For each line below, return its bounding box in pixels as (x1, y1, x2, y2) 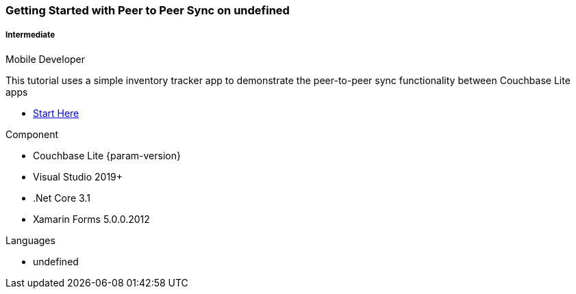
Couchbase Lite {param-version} (33, 149, 181, 161)
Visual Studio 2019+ (33, 170, 123, 183)
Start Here (33, 107, 79, 119)
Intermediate (5, 30, 55, 40)
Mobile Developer (5, 53, 86, 65)
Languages (5, 234, 55, 246)
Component (5, 128, 59, 140)
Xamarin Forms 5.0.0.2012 (33, 213, 150, 225)
